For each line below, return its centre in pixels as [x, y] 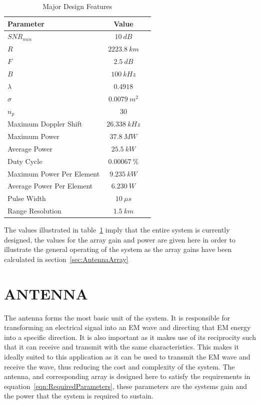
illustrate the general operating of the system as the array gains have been [118, 249]
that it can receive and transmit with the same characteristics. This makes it [121, 347]
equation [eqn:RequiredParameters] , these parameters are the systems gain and [126, 386]
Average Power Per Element [50, 186]
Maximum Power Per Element [54, 173]
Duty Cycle [25, 161]
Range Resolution [34, 211]
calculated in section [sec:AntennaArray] [66, 259]
